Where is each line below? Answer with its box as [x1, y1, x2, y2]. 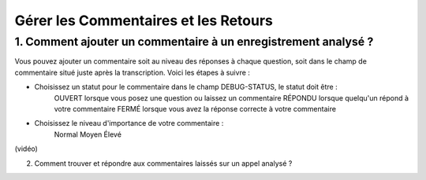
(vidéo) [14, 144, 39, 153]
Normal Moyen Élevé [54, 130, 122, 139]
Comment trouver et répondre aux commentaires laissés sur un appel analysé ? [34, 158, 293, 168]
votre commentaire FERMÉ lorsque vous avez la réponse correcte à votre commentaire [54, 104, 337, 113]
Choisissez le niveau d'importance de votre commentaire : [34, 119, 224, 128]
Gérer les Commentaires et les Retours [14, 12, 274, 29]
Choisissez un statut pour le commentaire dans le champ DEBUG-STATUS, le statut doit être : [34, 83, 338, 92]
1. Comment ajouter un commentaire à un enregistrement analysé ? [14, 35, 374, 49]
